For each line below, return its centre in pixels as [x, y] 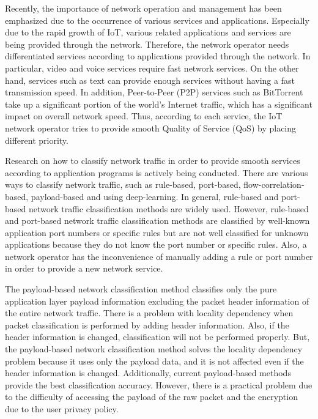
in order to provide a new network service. [84, 268]
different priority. [37, 140]
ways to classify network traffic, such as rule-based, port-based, [123, 184]
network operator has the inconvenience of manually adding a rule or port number [159, 256]
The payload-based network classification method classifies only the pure [141, 289]
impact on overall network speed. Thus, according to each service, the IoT [144, 116]
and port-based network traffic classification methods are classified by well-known [157, 221]
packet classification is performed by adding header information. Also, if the [147, 324]
